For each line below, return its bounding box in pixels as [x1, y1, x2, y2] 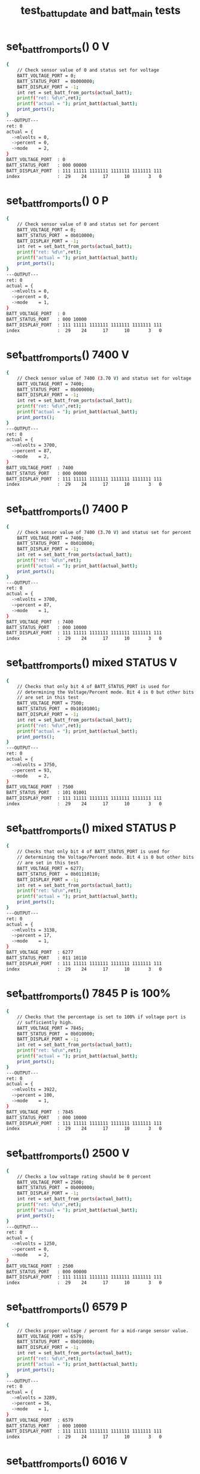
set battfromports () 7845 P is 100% [6, 986, 171, 1002]
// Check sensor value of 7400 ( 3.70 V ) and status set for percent [17, 529, 192, 535]
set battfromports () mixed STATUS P [6, 821, 177, 837]
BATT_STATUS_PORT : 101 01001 [6, 790, 87, 796]
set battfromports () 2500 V [6, 1146, 130, 1162]
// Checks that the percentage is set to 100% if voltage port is [17, 1014, 186, 1020]
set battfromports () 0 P [6, 194, 109, 209]
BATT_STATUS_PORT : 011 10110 [6, 954, 87, 961]
